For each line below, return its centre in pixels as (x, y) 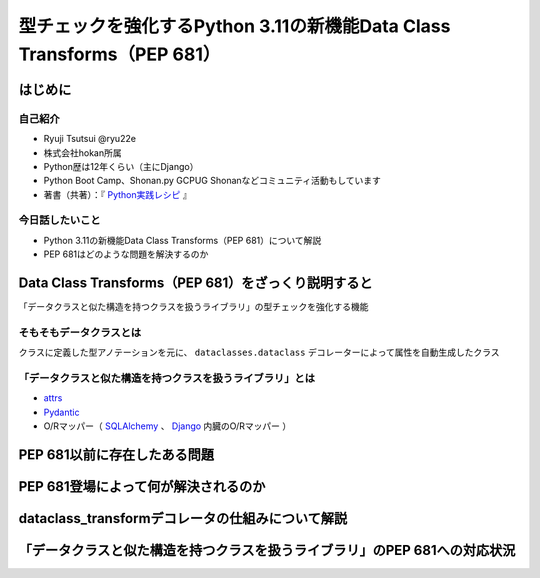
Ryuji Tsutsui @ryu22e (90, 139)
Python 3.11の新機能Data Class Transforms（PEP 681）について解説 (182, 240)
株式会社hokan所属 (82, 152)
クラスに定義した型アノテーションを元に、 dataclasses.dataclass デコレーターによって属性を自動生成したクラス (259, 352)
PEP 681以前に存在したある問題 (116, 454)
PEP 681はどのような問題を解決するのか (126, 254)
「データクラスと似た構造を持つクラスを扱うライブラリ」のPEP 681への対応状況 (267, 550)
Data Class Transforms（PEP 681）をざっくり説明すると (196, 283)
